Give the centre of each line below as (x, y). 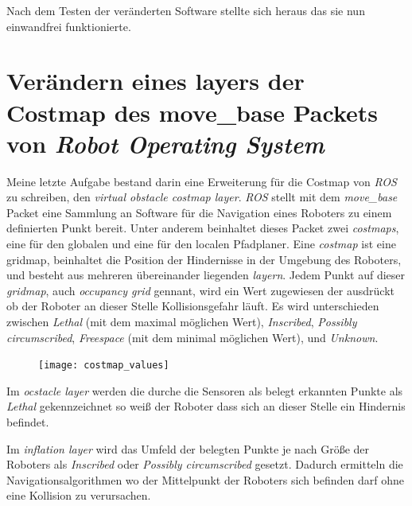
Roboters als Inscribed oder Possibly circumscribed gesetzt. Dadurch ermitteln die (205, 464)
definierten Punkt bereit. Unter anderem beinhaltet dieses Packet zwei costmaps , (203, 228)
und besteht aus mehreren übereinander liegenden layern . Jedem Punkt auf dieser (206, 275)
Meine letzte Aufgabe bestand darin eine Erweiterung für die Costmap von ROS (202, 181)
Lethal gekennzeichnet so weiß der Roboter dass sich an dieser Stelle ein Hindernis (206, 406)
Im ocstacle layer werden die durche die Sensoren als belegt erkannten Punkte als (205, 390)
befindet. (28, 422)
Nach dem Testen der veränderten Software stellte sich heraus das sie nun (186, 10)
